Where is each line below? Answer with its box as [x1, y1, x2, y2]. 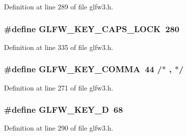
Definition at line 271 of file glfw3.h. [4, 82, 113, 92]
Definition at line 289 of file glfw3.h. [4, 1, 113, 11]
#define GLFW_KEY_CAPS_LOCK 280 [4, 22, 180, 35]
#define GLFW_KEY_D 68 [4, 103, 123, 116]
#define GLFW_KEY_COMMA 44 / [4, 63, 162, 75]
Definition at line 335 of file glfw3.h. [4, 42, 113, 52]
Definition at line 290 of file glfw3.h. [4, 123, 113, 133]
